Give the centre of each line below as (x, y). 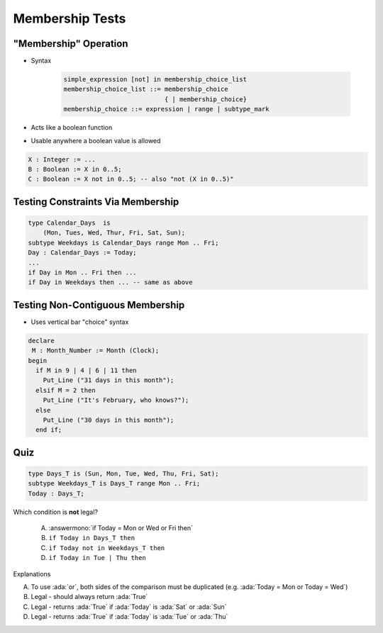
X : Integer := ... (62, 159)
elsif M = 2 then (66, 390)
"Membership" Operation (71, 44)
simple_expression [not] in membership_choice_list (155, 79)
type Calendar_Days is (70, 223)
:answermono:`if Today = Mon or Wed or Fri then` (121, 528)
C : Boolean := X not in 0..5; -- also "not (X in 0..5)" (131, 179)
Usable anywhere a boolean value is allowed (96, 140)
